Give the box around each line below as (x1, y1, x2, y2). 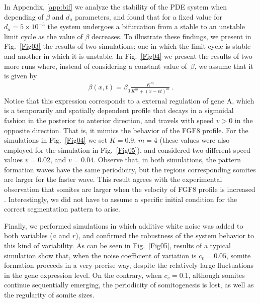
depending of (4, 11, 44, 22)
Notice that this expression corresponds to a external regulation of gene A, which (4, 95, 254, 106)
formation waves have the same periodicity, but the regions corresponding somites (4, 164, 256, 174)
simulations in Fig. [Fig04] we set (4, 135, 108, 145)
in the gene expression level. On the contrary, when (4, 269, 162, 280)
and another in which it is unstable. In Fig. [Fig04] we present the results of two (4, 50, 252, 61)
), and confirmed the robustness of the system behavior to (75, 230, 254, 241)
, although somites (188, 269, 245, 280)
